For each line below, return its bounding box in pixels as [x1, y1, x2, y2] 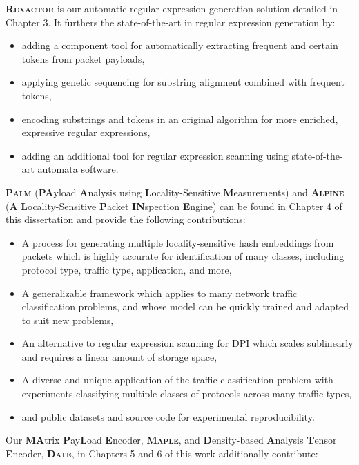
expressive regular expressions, [21, 125, 151, 140]
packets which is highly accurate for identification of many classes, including [21, 249, 345, 263]
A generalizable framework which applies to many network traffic [21, 285, 298, 300]
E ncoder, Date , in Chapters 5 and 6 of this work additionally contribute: [6, 446, 318, 460]
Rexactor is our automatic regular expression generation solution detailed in [6, 1, 338, 15]
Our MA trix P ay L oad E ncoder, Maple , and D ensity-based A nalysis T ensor [6, 433, 337, 447]
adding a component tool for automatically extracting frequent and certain [21, 38, 338, 53]
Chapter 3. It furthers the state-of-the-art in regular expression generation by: [6, 15, 336, 29]
